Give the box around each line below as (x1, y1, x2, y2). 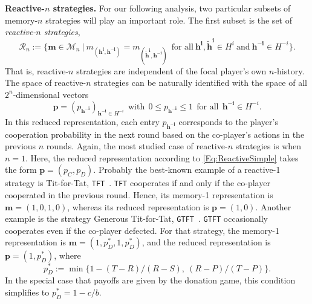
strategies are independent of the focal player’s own (76, 64, 267, 77)
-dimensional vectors (13, 88, 89, 100)
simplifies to (5, 285, 50, 298)
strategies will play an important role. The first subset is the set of (45, 13, 292, 26)
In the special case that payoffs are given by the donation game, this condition (5, 274, 296, 286)
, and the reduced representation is (141, 236, 271, 248)
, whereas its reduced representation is (67, 200, 209, 213)
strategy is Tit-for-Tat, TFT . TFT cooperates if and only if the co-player (5, 176, 270, 189)
